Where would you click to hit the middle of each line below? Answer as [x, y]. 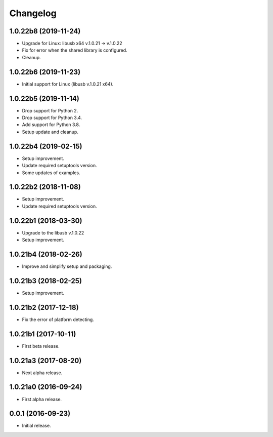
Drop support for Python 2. [50, 110]
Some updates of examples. [51, 173]
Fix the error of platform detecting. [58, 320]
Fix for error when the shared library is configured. [75, 50]
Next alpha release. [42, 373]
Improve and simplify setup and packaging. [67, 266]
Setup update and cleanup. [50, 132]
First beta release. [41, 346]
